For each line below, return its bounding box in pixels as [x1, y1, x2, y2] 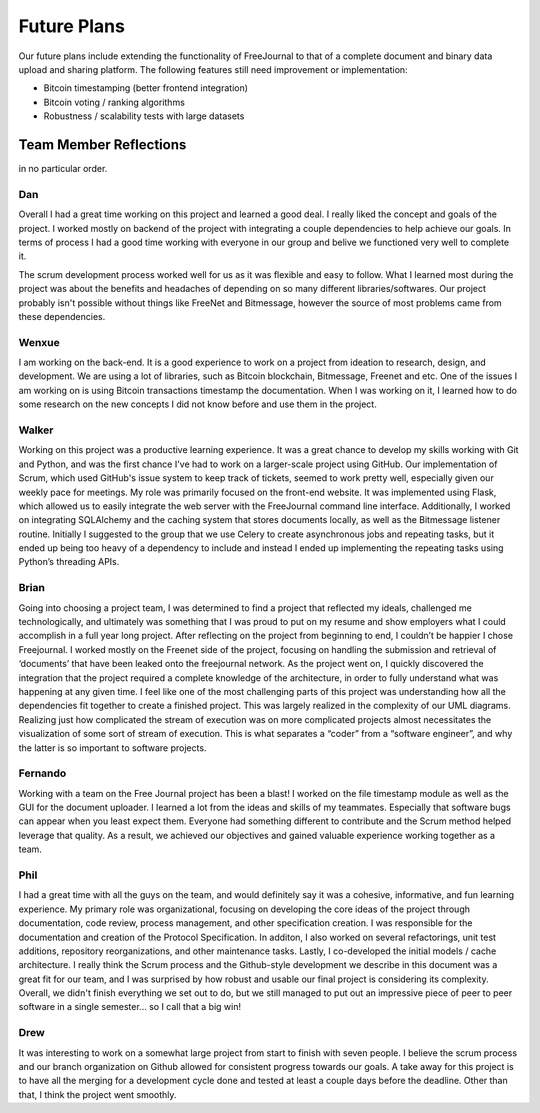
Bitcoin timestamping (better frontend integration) [43, 82, 249, 94]
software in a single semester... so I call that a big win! [18, 1001, 242, 1013]
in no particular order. [18, 163, 108, 175]
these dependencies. [18, 310, 106, 322]
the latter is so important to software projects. [18, 741, 207, 754]
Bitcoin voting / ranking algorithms [43, 96, 185, 108]
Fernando [18, 766, 67, 780]
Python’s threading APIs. [18, 556, 120, 568]
